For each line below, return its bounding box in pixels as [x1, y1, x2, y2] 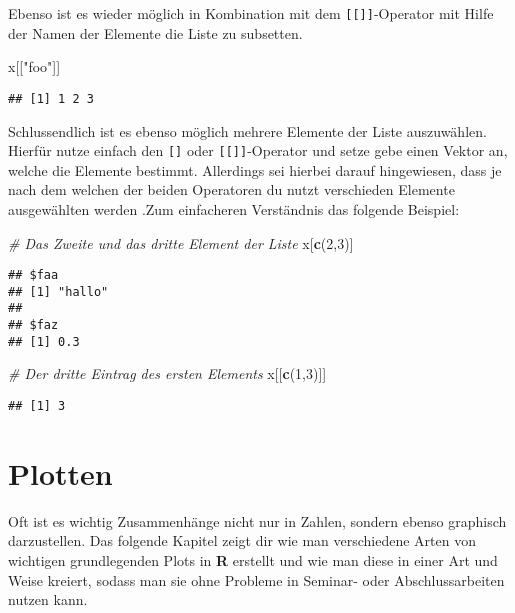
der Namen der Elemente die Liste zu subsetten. [8, 22, 303, 43]
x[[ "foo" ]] [8, 56, 61, 77]
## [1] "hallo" [8, 284, 109, 299]
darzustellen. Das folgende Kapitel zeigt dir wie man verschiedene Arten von [8, 530, 477, 551]
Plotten [8, 452, 113, 493]
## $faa [8, 268, 59, 283]
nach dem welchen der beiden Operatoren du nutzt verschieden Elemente [8, 179, 455, 200]
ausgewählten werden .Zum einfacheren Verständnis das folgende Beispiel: [8, 198, 460, 219]
